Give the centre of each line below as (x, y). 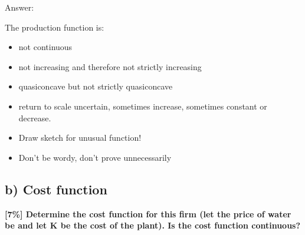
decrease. (35, 117)
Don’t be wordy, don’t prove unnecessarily (95, 157)
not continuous (45, 47)
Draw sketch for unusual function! (80, 138)
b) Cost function (56, 189)
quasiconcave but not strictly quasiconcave (96, 86)
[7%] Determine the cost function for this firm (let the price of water (148, 214)
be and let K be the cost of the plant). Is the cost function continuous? (153, 225)
